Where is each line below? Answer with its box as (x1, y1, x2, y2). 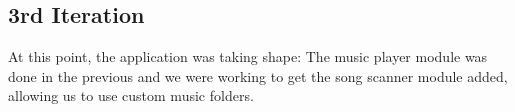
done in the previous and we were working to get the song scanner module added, (8, 65, 508, 86)
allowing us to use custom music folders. (8, 85, 254, 106)
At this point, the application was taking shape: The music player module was (8, 46, 488, 67)
